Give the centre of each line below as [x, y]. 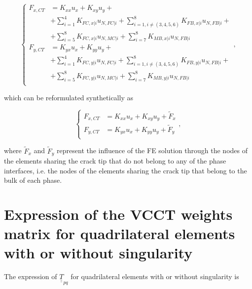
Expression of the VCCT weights [118, 214]
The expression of [31, 276]
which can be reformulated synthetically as [69, 97]
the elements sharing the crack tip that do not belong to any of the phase [115, 161]
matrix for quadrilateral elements [120, 233]
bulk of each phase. [33, 180]
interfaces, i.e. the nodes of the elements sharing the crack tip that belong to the [126, 170]
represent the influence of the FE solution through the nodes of [152, 150]
